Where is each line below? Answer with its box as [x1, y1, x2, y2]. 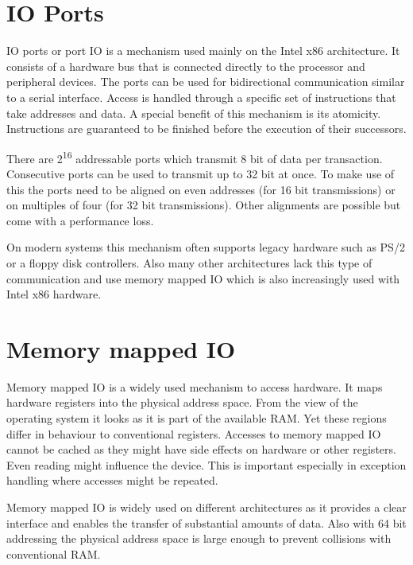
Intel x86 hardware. [6, 286, 102, 302]
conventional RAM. [6, 545, 101, 562]
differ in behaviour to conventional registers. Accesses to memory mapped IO [6, 425, 381, 442]
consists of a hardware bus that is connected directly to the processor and [6, 57, 365, 74]
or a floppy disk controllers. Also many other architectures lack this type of [6, 254, 372, 271]
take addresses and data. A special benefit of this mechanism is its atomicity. [6, 104, 381, 121]
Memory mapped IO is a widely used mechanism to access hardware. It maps [6, 378, 383, 395]
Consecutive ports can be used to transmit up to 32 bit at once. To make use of [6, 165, 395, 181]
